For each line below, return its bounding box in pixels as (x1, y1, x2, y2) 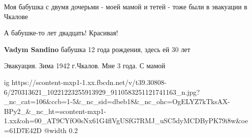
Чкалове (4, 11, 28, 21)
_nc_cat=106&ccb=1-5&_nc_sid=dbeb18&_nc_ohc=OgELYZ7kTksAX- (4, 96, 230, 107)
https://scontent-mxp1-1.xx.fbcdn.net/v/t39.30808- (11, 77, 167, 87)
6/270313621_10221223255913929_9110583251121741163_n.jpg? (4, 86, 200, 97)
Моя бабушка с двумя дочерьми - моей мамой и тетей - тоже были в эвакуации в (4, 1, 248, 11)
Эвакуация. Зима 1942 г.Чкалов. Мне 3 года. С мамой (4, 60, 165, 71)
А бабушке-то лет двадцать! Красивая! (4, 27, 118, 38)
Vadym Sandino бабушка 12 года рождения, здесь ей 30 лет (4, 44, 190, 54)
